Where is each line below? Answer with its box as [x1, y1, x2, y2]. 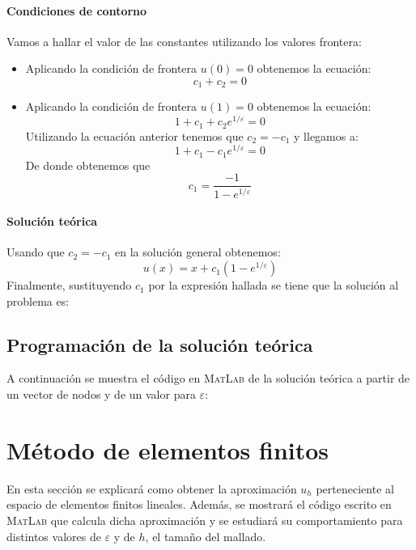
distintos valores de [6, 527, 101, 544]
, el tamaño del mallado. [145, 527, 266, 544]
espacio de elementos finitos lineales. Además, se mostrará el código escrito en [6, 496, 392, 513]
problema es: [6, 292, 70, 309]
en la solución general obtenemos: [115, 243, 281, 260]
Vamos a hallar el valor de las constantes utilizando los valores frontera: [6, 32, 362, 49]
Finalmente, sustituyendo [6, 277, 132, 294]
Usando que [6, 243, 65, 260]
